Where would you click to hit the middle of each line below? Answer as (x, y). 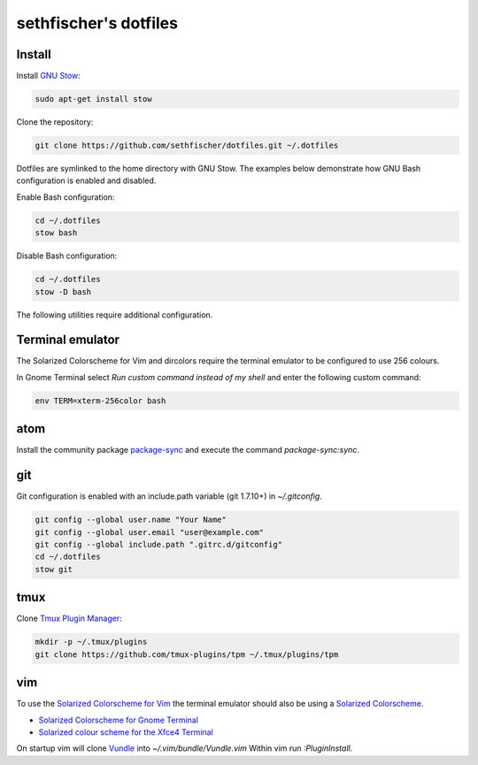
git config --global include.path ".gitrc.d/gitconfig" (159, 544)
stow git (54, 569)
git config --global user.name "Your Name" (131, 520)
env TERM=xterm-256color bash (100, 401)
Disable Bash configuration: (67, 256)
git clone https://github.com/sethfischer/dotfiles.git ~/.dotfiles (187, 145)
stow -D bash (63, 291)
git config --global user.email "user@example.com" (150, 532)
